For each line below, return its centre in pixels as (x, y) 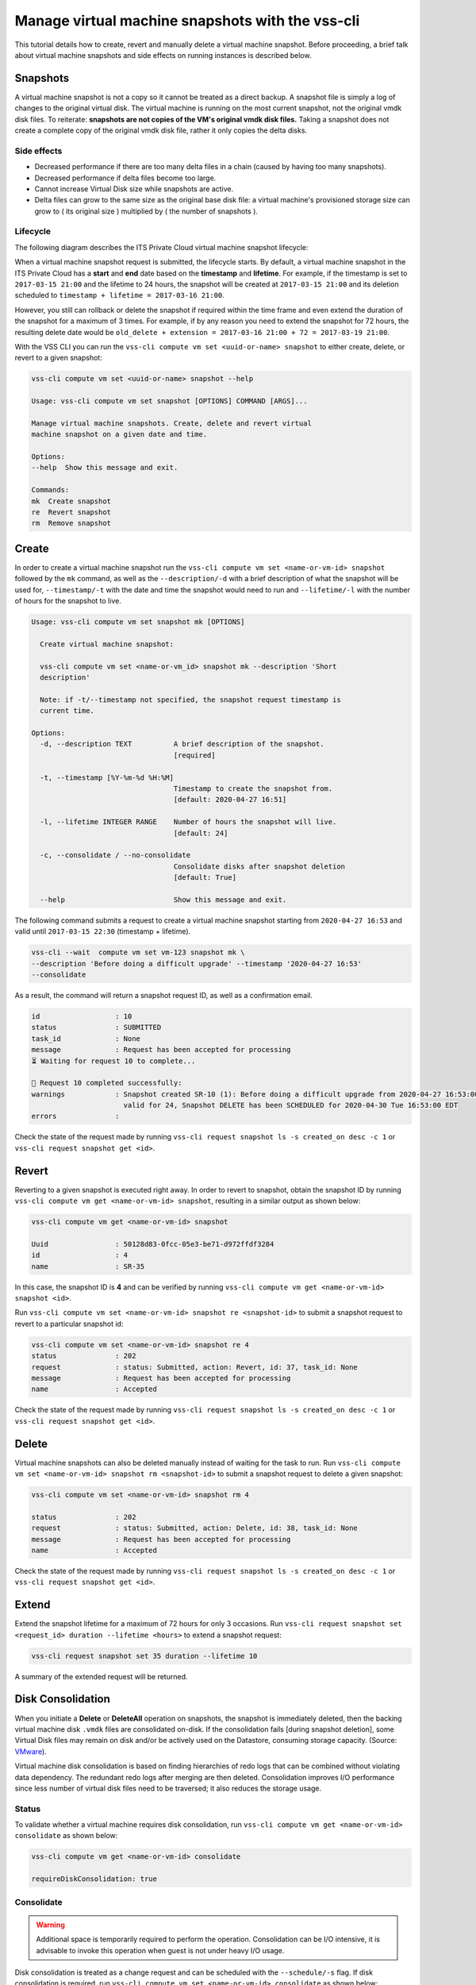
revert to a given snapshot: (58, 358)
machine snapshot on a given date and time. (119, 434)
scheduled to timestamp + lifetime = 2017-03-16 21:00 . (120, 295)
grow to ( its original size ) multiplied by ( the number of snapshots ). (146, 211)
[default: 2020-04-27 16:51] (230, 800)
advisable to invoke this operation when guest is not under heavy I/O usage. (160, 1950)
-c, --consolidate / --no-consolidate (115, 855)
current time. (67, 711)
